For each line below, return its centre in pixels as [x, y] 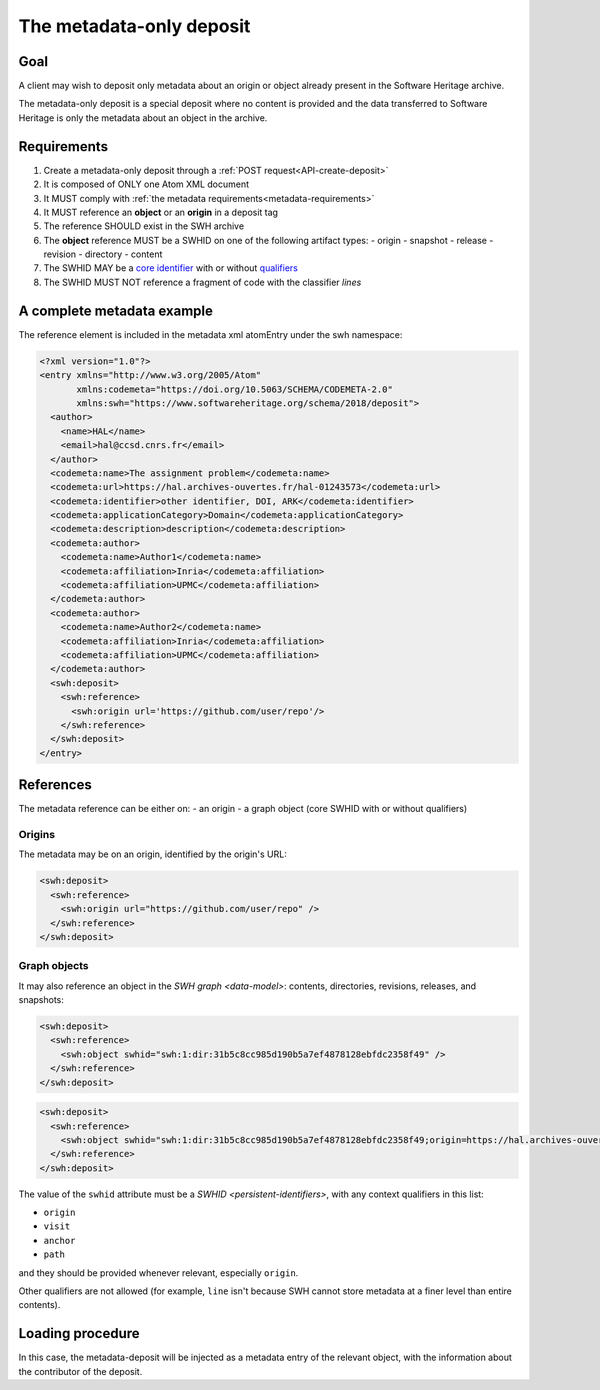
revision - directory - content [103, 254]
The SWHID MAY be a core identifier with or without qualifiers [171, 268]
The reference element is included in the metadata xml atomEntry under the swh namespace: [210, 334]
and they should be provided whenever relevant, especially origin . [158, 1272]
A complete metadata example [116, 310]
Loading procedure [79, 1333]
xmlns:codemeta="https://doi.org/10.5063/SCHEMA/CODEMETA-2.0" [235, 389]
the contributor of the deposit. [80, 1371]
